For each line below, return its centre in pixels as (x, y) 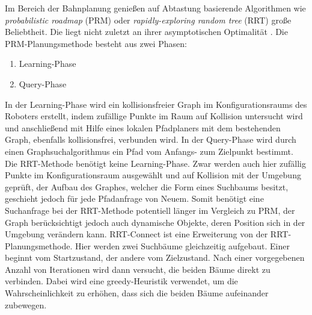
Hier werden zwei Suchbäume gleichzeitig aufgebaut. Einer (182, 245)
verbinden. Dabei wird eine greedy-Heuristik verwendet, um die (121, 281)
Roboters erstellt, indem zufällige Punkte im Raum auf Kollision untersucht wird (154, 116)
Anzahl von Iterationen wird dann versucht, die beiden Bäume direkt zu (138, 269)
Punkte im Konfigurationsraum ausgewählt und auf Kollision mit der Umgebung (153, 175)
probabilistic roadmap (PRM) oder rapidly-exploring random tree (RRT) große (148, 20)
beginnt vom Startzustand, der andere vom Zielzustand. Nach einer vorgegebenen (155, 257)
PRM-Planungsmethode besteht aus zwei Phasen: (96, 43)
